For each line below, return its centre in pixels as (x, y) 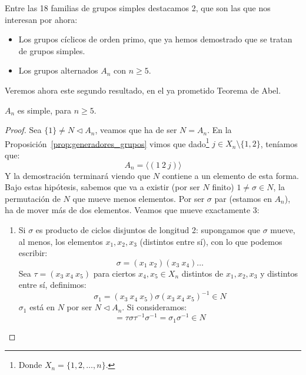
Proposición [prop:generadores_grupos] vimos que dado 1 (107, 142)
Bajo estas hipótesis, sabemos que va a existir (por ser (102, 187)
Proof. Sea (23, 130)
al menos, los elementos (61, 241)
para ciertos (114, 273)
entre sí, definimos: (52, 285)
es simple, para (44, 110)
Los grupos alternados (58, 70)
